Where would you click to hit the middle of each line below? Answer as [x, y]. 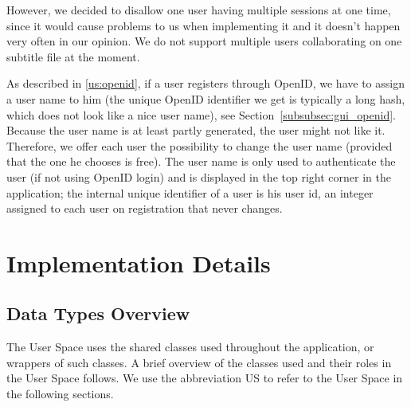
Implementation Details [139, 262]
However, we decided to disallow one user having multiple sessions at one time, [199, 10]
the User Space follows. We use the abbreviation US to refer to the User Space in [205, 378]
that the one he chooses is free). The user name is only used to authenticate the [201, 161]
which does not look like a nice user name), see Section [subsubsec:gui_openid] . [201, 114]
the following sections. [60, 394]
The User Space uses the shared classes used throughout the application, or [190, 347]
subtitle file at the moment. [73, 56]
